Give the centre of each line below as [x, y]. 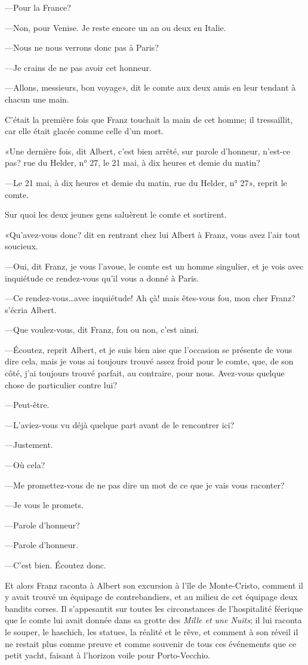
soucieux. [21, 246]
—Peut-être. [27, 405]
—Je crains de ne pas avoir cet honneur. [78, 67]
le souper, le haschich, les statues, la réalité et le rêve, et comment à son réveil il [152, 631]
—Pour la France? [38, 7]
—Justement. [29, 445]
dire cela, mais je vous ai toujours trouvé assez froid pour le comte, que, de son [149, 361]
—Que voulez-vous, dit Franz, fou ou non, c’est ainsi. [102, 330]
